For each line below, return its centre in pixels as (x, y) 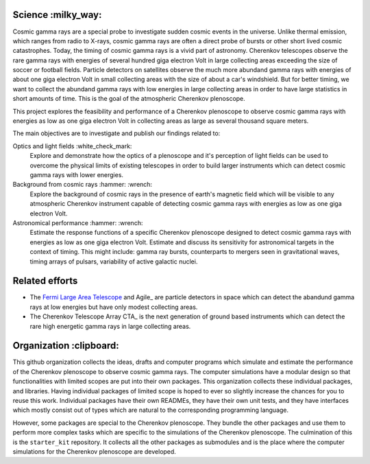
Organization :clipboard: (66, 346)
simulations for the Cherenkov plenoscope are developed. (94, 452)
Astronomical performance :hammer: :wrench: (78, 222)
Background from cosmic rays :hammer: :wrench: (83, 185)
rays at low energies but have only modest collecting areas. (114, 307)
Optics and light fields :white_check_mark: (72, 146)
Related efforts (45, 281)
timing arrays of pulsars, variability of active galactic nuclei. (114, 262)
